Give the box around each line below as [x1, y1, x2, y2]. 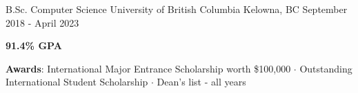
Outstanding [299, 61, 352, 75]
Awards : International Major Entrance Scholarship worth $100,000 [6, 61, 291, 75]
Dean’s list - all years [157, 75, 246, 89]
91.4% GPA [6, 38, 62, 53]
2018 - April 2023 [6, 15, 79, 29]
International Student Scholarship [6, 75, 148, 89]
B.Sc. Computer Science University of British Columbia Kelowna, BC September [6, 2, 348, 16]
